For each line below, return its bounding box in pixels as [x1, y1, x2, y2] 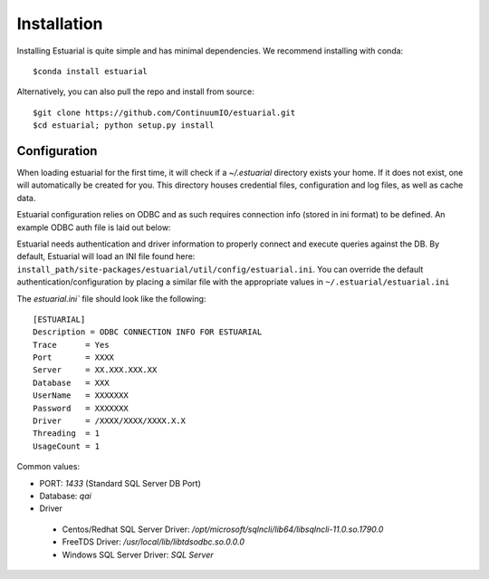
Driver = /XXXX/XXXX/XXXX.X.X [33, 416, 186, 426]
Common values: [16, 461, 81, 472]
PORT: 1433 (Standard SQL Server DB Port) [39, 478, 201, 488]
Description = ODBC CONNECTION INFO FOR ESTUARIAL [33, 327, 263, 337]
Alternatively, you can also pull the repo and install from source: [16, 86, 254, 97]
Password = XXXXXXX [33, 403, 129, 413]
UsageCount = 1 [33, 440, 101, 451]
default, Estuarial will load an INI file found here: [16, 251, 196, 262]
